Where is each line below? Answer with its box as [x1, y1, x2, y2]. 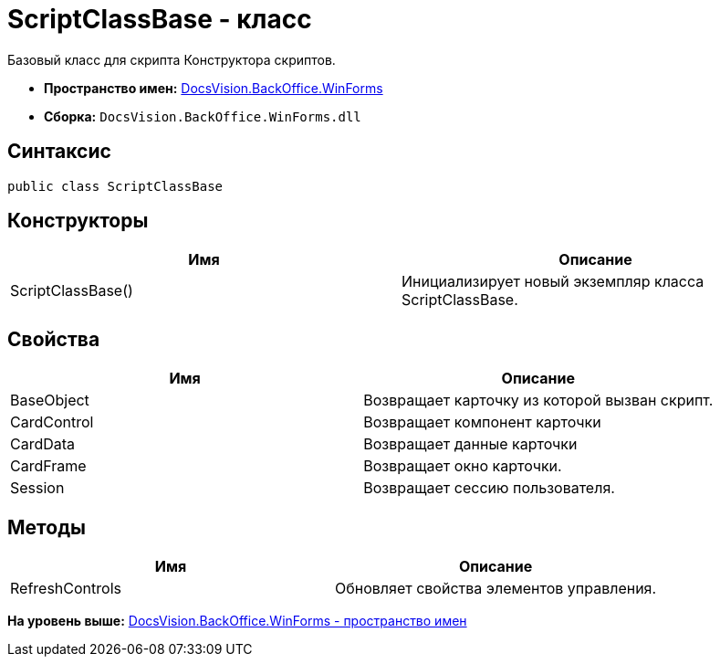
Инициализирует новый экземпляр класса [402, 272, 704, 291]
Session [10, 479, 65, 498]
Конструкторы [7, 209, 149, 233]
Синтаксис [7, 140, 111, 163]
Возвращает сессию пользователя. [363, 479, 615, 498]
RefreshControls [10, 579, 121, 598]
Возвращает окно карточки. [363, 457, 562, 476]
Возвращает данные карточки [363, 435, 578, 454]
